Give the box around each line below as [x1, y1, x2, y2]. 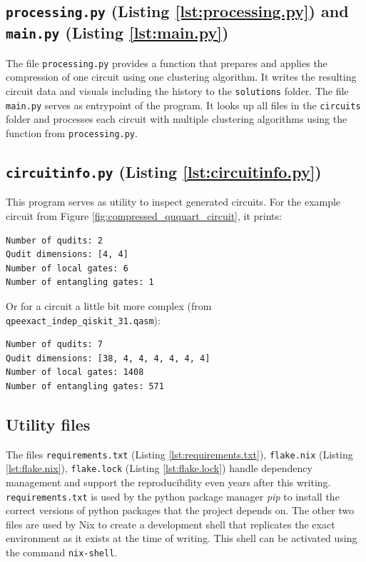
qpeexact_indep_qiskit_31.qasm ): [6, 312, 161, 327]
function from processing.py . [6, 125, 138, 140]
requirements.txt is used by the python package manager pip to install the [6, 488, 340, 503]
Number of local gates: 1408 [6, 367, 144, 378]
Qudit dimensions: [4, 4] [6, 249, 128, 260]
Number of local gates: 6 [6, 263, 128, 274]
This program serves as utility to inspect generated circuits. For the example [6, 194, 341, 209]
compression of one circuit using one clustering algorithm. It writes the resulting [6, 69, 357, 84]
